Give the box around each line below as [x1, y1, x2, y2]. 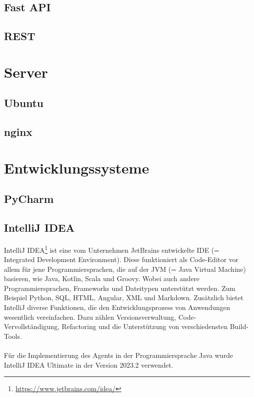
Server [4, 62, 48, 82]
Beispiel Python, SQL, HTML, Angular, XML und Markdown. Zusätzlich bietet [4, 292, 244, 303]
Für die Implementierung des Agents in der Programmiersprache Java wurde [4, 350, 233, 360]
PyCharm [4, 191, 54, 206]
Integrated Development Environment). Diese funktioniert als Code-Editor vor [4, 254, 238, 265]
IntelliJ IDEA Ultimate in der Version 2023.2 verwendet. [4, 359, 173, 370]
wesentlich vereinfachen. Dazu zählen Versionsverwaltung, [4, 311, 176, 322]
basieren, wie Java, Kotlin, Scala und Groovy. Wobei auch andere [4, 273, 200, 284]
